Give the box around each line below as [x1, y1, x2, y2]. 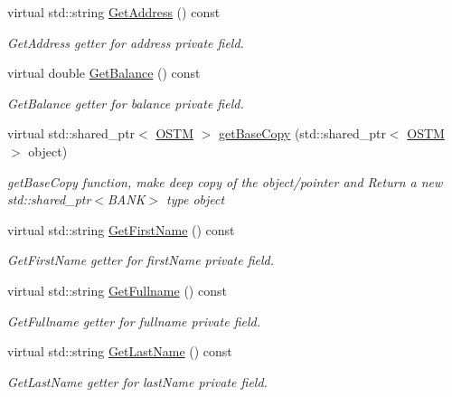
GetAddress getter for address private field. [7, 33, 244, 52]
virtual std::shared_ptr [7, 124, 136, 143]
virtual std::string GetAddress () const [7, 3, 221, 21]
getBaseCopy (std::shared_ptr [219, 124, 386, 143]
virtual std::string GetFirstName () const [7, 220, 235, 239]
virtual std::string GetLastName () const [7, 342, 232, 361]
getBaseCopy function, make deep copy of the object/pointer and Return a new [7, 172, 443, 191]
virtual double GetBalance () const [7, 63, 201, 82]
